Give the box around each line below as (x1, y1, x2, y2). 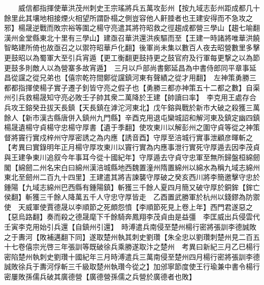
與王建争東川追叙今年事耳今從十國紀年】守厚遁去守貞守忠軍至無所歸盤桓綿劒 (4, 151, 260, 162)
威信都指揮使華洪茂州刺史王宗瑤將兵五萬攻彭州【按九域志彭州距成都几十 (18, 3, 260, 13)
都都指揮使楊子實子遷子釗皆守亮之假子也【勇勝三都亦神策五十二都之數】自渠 (4, 82, 260, 92)
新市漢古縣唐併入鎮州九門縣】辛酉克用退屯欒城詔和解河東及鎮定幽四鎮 (25, 112, 260, 122)
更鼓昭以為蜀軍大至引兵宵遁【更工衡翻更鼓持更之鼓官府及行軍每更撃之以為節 (4, 52, 260, 62)
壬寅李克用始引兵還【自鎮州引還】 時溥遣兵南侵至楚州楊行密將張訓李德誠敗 (4, 221, 256, 232)
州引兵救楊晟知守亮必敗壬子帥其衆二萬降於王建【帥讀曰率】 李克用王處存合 (4, 92, 256, 103)
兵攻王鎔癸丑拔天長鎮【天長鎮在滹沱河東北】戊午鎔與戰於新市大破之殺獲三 (4, 102, 253, 112)
